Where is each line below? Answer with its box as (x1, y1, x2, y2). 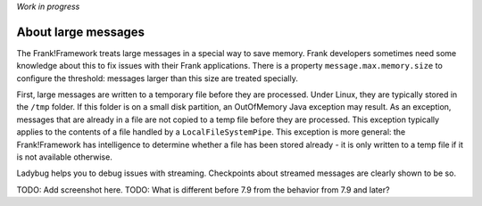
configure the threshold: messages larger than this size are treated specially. (16, 72, 298, 84)
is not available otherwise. (16, 152, 113, 162)
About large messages (16, 24, 145, 39)
